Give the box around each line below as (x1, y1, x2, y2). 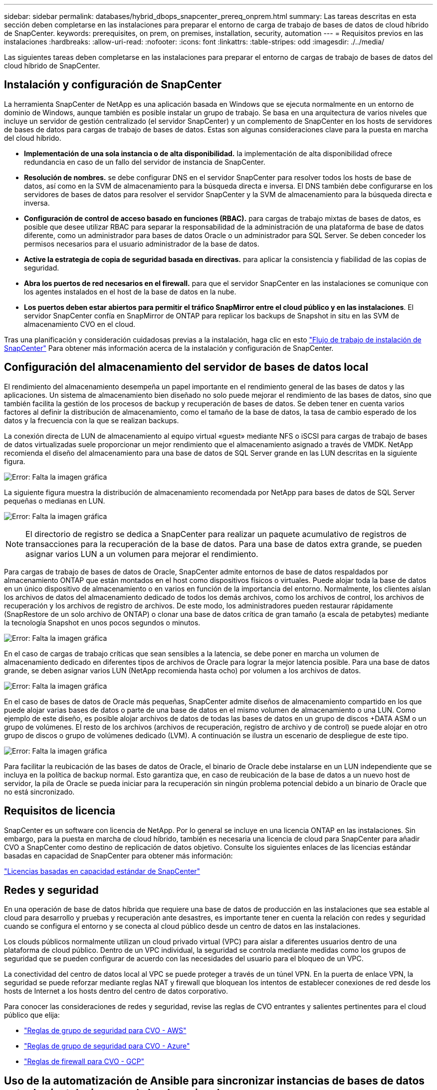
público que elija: (4, 1011, 60, 1020)
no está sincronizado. (4, 787, 75, 796)
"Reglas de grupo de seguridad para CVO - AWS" (24, 1026, 187, 1035)
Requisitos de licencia (4, 805, 115, 817)
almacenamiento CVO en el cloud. (24, 319, 136, 328)
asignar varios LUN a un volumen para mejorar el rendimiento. (25, 548, 258, 559)
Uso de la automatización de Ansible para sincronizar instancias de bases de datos (4, 1074, 425, 1087)
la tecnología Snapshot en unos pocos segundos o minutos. (4, 618, 201, 627)
